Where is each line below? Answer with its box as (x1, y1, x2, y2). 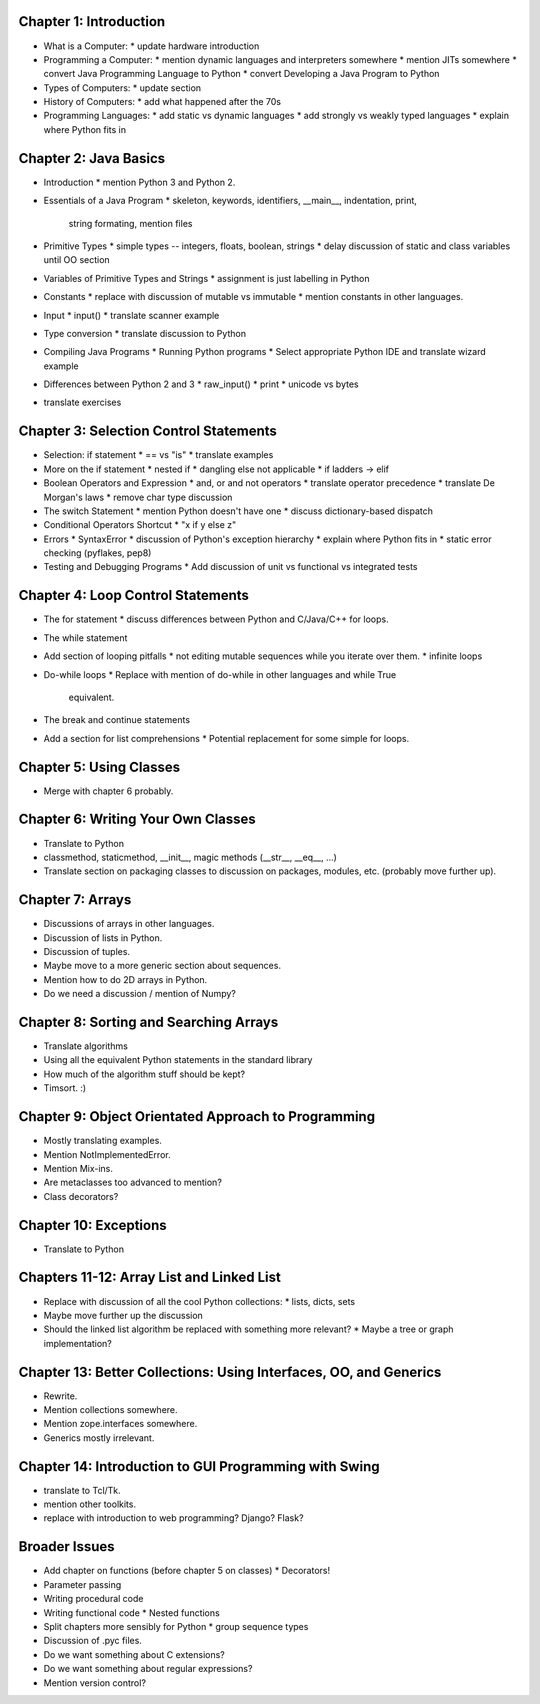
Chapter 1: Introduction (18, 13, 166, 30)
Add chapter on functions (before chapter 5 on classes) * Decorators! (43, 1565, 330, 1577)
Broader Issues (18, 1538, 115, 1555)
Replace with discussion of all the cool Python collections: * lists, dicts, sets (43, 1295, 355, 1307)
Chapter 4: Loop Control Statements (18, 587, 250, 604)
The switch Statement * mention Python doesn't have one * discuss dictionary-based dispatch (43, 505, 434, 517)
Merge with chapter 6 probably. (43, 785, 174, 797)
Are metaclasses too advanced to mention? (43, 1176, 222, 1189)
